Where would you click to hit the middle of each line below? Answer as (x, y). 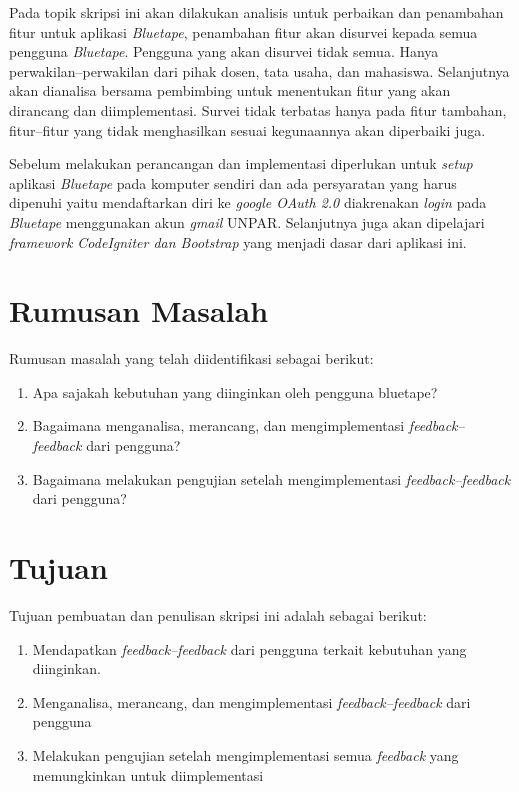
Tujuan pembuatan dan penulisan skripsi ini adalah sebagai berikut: (218, 614)
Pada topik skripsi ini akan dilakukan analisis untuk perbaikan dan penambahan (256, 12)
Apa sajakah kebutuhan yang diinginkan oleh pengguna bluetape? (235, 391)
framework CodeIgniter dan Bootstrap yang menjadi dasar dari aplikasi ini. (238, 241)
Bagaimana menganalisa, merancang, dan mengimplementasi (218, 425)
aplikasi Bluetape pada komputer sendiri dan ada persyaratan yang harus (233, 182)
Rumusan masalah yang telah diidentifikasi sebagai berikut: (191, 358)
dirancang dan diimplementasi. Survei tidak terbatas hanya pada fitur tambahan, (258, 109)
